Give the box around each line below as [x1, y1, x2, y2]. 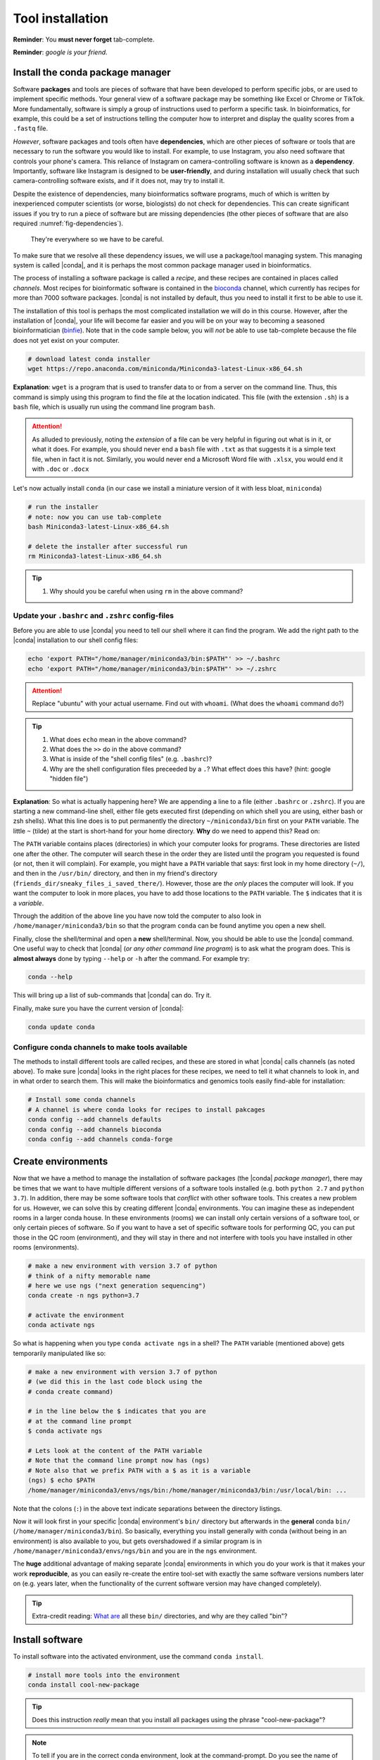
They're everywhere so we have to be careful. [30, 235, 165, 244]
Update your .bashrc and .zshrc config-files [13, 611, 174, 621]
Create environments [13, 1155, 108, 1168]
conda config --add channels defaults [27, 1116, 162, 1124]
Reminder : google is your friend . [13, 48, 108, 56]
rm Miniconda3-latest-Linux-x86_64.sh [27, 553, 162, 560]
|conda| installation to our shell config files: [13, 636, 139, 644]
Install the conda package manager [13, 66, 172, 78]
